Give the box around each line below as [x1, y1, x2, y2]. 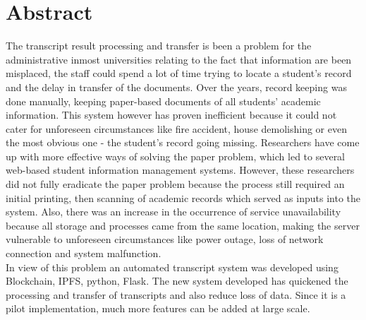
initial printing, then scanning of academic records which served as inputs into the [6, 190, 361, 205]
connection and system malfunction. [6, 246, 161, 261]
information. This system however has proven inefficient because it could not [6, 107, 337, 122]
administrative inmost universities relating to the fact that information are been [6, 52, 352, 66]
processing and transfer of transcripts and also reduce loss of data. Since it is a [6, 287, 346, 302]
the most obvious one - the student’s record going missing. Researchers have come [6, 135, 360, 150]
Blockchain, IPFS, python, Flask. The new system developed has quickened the [6, 273, 348, 288]
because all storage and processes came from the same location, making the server [6, 218, 360, 232]
